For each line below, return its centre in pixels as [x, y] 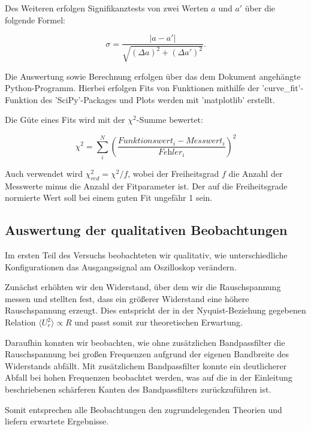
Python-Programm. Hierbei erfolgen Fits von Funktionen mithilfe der [132, 88]
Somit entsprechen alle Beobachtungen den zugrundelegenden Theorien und [144, 409]
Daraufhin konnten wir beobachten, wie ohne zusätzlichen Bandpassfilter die [145, 342]
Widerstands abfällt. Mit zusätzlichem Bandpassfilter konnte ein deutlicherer [146, 365]
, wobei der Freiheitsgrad [173, 173]
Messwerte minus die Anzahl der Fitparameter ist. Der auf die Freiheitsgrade [146, 186]
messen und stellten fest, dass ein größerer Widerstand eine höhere [127, 298]
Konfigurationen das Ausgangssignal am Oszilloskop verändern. [121, 266]
